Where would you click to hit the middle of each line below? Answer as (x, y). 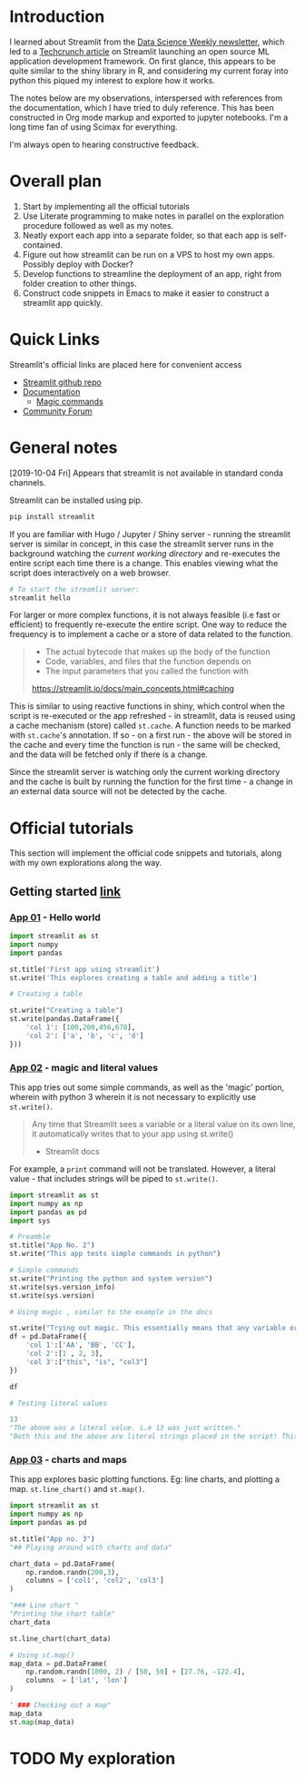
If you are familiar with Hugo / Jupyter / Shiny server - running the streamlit (150, 534)
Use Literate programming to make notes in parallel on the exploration (153, 216)
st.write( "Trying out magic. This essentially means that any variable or (154, 1328)
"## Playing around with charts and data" (91, 1547)
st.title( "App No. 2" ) (52, 1245)
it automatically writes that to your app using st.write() (133, 1134)
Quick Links (54, 340)
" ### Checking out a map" (60, 1705)
